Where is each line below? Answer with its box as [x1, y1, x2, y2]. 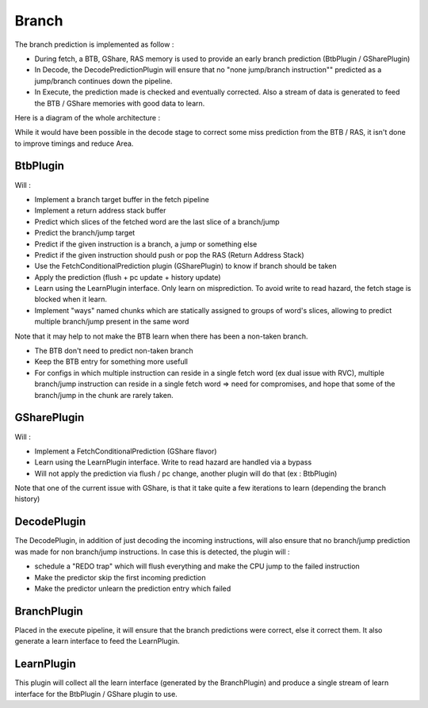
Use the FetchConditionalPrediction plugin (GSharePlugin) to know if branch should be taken [34, 262, 337, 271]
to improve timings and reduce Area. [14, 139, 134, 148]
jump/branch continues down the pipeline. [34, 76, 173, 86]
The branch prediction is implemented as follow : [14, 40, 174, 49]
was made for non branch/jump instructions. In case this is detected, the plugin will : [14, 547, 290, 557]
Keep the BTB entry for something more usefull [34, 357, 188, 366]
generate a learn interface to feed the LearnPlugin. [14, 637, 180, 646]
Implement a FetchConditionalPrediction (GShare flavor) [34, 446, 217, 456]
